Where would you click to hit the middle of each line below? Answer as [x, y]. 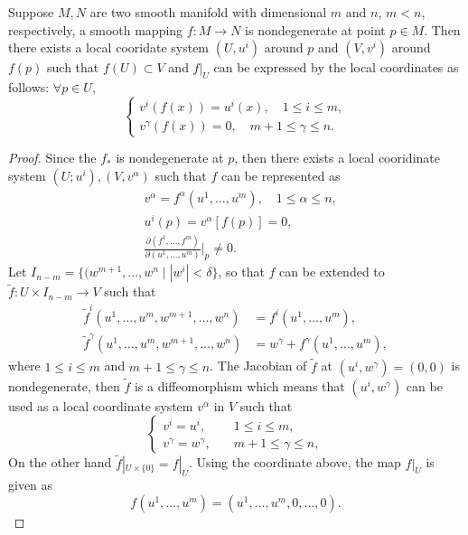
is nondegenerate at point [315, 29]
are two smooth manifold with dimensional [208, 12]
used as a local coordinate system [101, 405]
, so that [241, 272]
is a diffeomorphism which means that [239, 385]
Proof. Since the [52, 158]
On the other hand [60, 462]
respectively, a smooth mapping [96, 29]
